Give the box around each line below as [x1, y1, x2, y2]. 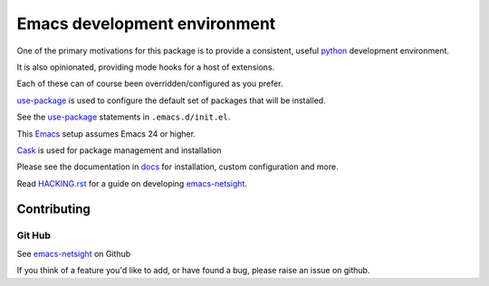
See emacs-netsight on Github [16, 248, 131, 259]
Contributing [16, 202, 91, 217]
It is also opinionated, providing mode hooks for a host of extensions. [16, 62, 275, 72]
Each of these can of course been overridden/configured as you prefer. [16, 78, 283, 90]
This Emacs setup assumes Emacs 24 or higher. [16, 128, 197, 139]
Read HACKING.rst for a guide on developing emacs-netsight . [16, 177, 248, 189]
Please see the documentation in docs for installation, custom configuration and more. [16, 161, 339, 172]
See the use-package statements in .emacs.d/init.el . [16, 111, 231, 122]
